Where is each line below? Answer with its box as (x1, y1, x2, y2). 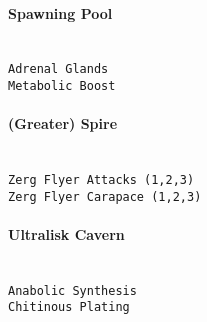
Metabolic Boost (8, 79, 116, 94)
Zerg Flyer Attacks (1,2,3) (8, 173, 195, 188)
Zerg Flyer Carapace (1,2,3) (8, 189, 202, 204)
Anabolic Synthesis (8, 283, 137, 298)
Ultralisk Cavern (8, 224, 125, 244)
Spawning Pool (8, 2, 113, 23)
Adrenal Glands (8, 62, 109, 77)
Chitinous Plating (8, 300, 130, 315)
